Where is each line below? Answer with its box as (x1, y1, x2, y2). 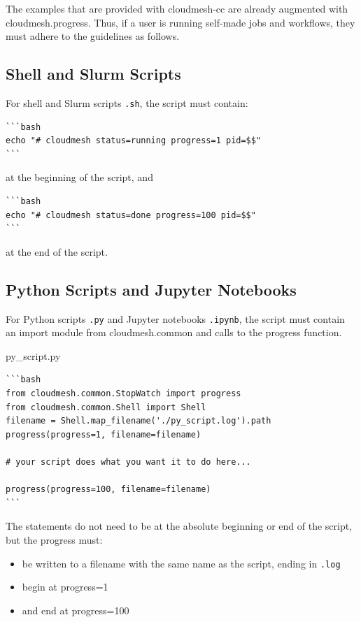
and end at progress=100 (22, 602, 129, 617)
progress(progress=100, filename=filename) (6, 484, 211, 495)
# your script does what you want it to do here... (6, 457, 251, 467)
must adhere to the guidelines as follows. (6, 29, 180, 43)
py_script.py (6, 348, 61, 363)
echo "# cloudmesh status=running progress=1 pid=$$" (6, 136, 262, 146)
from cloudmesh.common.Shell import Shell (6, 402, 206, 412)
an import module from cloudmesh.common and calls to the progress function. (6, 325, 342, 340)
